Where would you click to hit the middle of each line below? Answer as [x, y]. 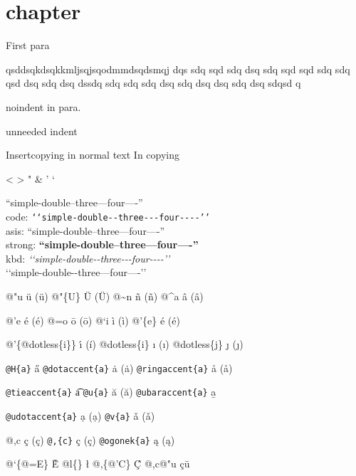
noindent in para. [43, 106]
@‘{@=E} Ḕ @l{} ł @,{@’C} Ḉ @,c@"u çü [98, 464]
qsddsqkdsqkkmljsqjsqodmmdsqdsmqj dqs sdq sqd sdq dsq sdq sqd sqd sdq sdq [178, 69]
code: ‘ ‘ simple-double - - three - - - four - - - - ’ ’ [108, 216]
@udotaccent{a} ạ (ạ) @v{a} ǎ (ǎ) [80, 416]
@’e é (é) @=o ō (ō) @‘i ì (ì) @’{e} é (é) [93, 320]
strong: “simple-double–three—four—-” [102, 244]
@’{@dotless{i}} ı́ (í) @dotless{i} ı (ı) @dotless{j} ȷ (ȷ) [125, 344]
